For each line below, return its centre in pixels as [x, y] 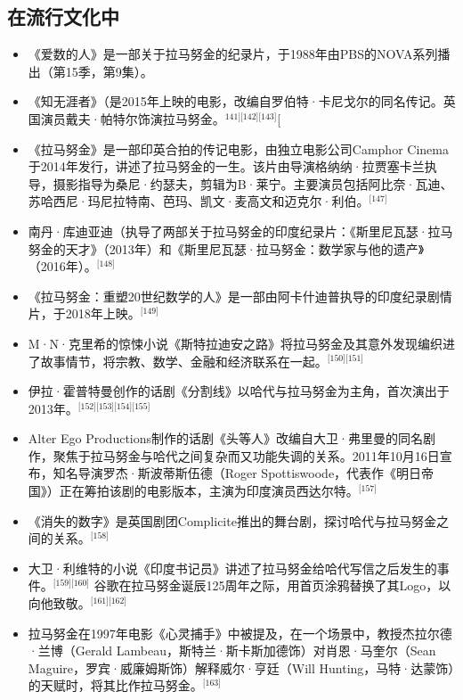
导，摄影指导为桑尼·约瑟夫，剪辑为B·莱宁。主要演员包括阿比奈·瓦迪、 [240, 183]
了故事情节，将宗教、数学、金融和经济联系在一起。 [178, 361]
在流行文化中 [63, 16]
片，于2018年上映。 [84, 313]
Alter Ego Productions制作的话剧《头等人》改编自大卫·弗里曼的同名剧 [231, 438]
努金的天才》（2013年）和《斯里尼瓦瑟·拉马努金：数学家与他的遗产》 [226, 248]
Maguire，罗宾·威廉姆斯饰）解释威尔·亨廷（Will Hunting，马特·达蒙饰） [241, 667]
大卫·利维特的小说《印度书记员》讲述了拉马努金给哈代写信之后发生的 [232, 568]
